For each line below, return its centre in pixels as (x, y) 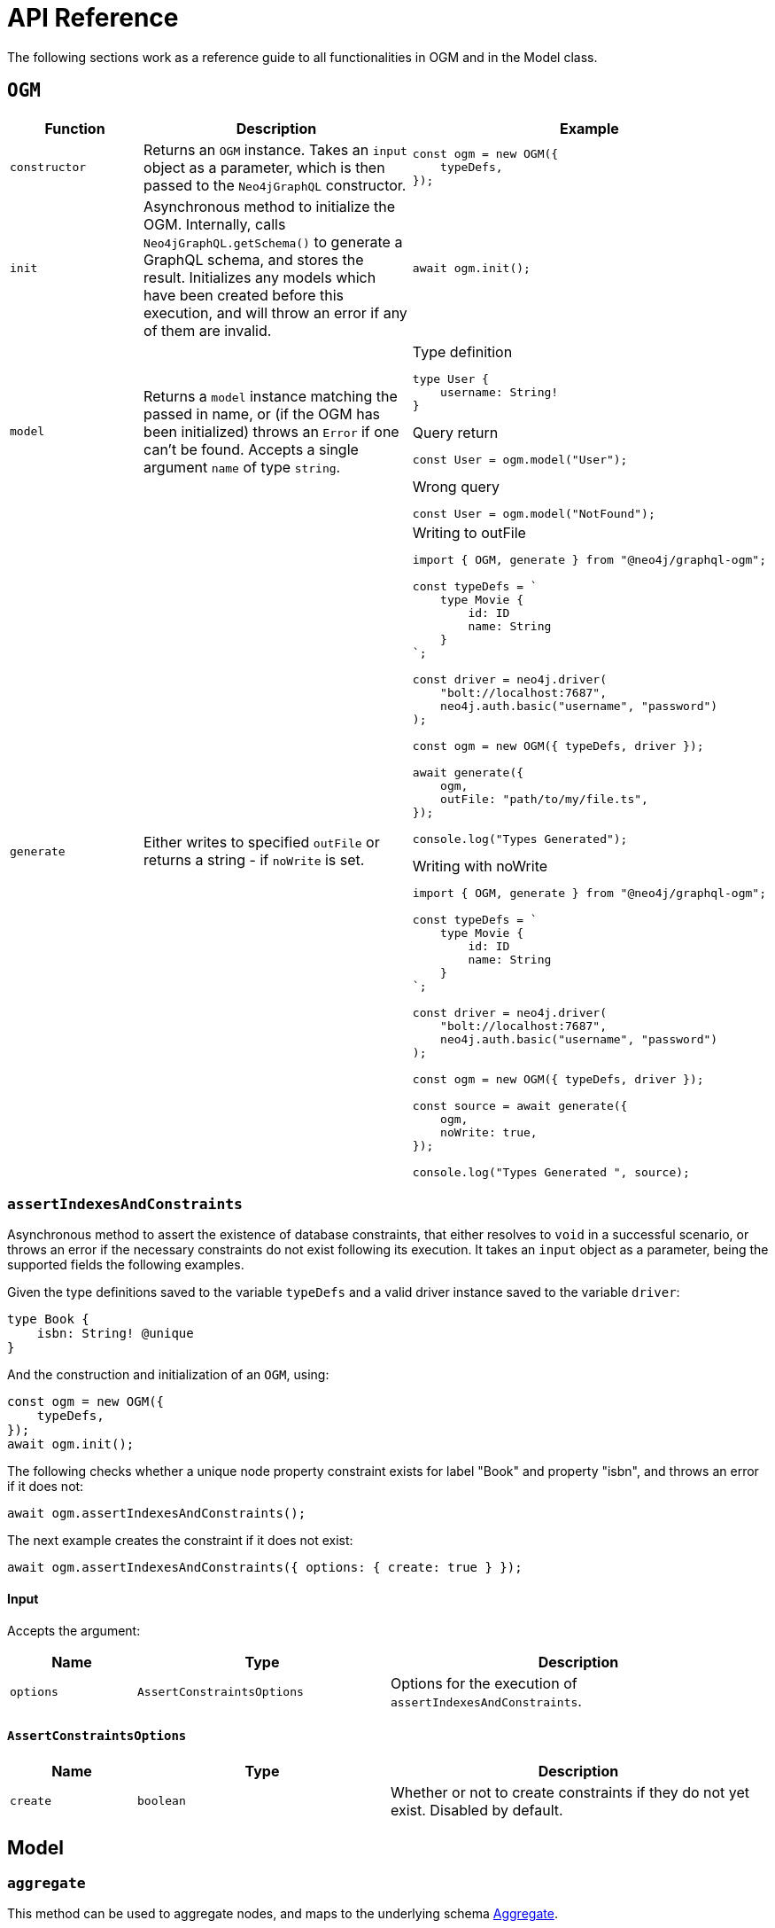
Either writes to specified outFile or (262, 843)
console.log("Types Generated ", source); (551, 1172)
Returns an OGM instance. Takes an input (275, 149)
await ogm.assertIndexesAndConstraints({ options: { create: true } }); (265, 1568)
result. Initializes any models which (260, 277)
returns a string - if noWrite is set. (254, 860)
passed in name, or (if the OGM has (262, 414)
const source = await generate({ (520, 1105)
